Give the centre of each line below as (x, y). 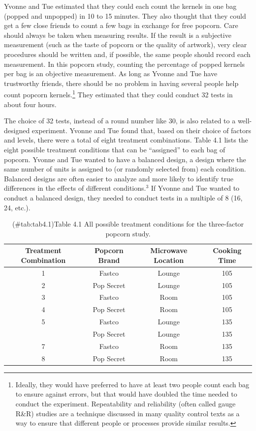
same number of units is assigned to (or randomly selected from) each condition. (125, 169)
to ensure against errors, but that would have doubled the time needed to (126, 394)
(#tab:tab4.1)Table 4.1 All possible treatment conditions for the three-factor (128, 224)
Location (169, 260)
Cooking (227, 250)
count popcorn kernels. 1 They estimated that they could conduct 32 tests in (118, 94)
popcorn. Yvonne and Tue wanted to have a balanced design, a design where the (125, 159)
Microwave (169, 250)
